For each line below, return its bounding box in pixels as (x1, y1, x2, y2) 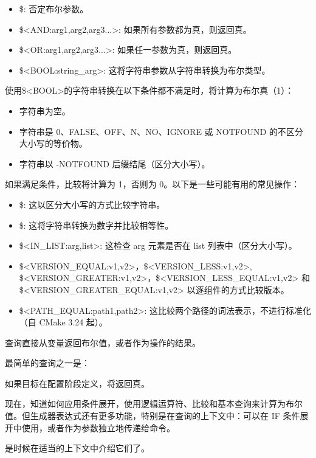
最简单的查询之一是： (5, 356, 90, 369)
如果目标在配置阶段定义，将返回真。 (5, 376, 149, 389)
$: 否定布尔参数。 (19, 2, 89, 15)
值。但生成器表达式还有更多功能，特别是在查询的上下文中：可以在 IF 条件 (5, 409, 300, 422)
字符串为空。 (19, 104, 70, 117)
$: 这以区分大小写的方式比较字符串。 (19, 198, 165, 210)
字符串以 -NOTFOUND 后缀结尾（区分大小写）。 (19, 157, 210, 170)
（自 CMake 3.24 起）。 (19, 316, 108, 328)
